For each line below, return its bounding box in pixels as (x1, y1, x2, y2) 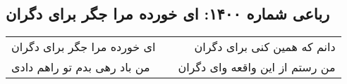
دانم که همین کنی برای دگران (194, 38, 336, 55)
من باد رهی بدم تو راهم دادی (11, 59, 150, 76)
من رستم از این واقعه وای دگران (178, 59, 336, 76)
